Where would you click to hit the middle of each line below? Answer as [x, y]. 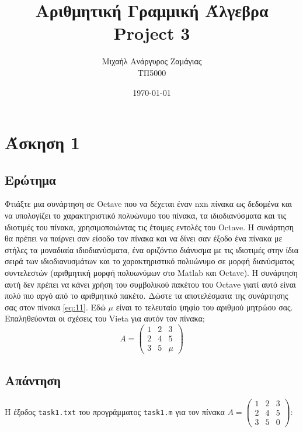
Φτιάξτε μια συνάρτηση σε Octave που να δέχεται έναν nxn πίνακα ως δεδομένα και [149, 204]
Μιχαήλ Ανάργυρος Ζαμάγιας [152, 61]
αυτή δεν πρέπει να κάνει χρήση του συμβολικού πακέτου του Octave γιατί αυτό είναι [150, 284]
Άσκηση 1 [42, 142]
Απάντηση [33, 380]
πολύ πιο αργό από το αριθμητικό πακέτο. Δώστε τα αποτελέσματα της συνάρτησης [147, 296]
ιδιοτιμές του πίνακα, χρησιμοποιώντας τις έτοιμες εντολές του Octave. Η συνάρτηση [149, 227]
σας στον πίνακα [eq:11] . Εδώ [55, 307]
